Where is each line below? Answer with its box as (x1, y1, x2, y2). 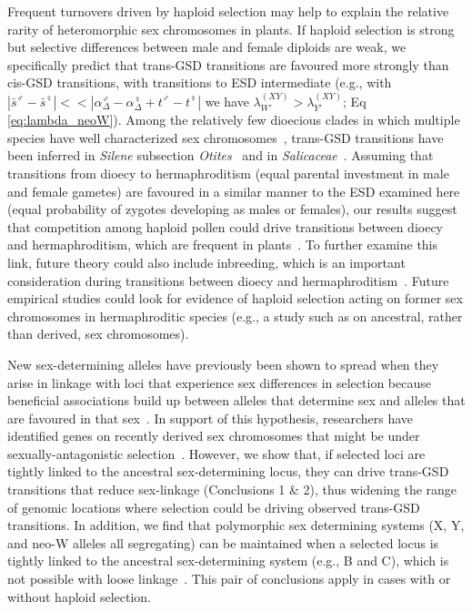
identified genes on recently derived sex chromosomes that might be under (7, 426, 420, 445)
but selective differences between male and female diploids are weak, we (7, 37, 407, 56)
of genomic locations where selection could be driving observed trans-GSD (7, 497, 420, 516)
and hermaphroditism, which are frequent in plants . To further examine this (7, 235, 438, 254)
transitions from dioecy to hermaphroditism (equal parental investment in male (7, 163, 449, 182)
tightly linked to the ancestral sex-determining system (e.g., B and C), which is (7, 551, 449, 570)
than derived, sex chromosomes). (7, 324, 189, 343)
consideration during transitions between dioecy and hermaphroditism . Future (7, 270, 449, 290)
